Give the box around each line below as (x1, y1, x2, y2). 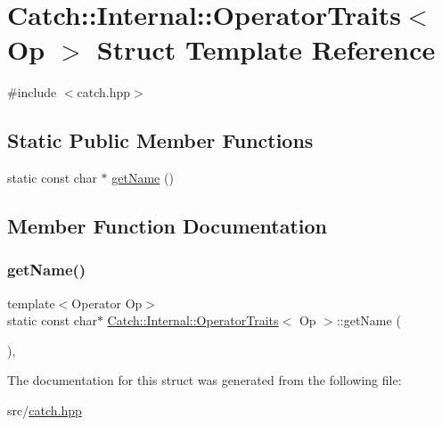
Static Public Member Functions (7, 127, 314, 154)
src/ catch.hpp (7, 401, 82, 420)
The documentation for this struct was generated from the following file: (7, 371, 402, 389)
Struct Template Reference (96, 31, 436, 68)
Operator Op (71, 293, 143, 312)
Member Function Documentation (7, 212, 328, 240)
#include (7, 83, 57, 102)
